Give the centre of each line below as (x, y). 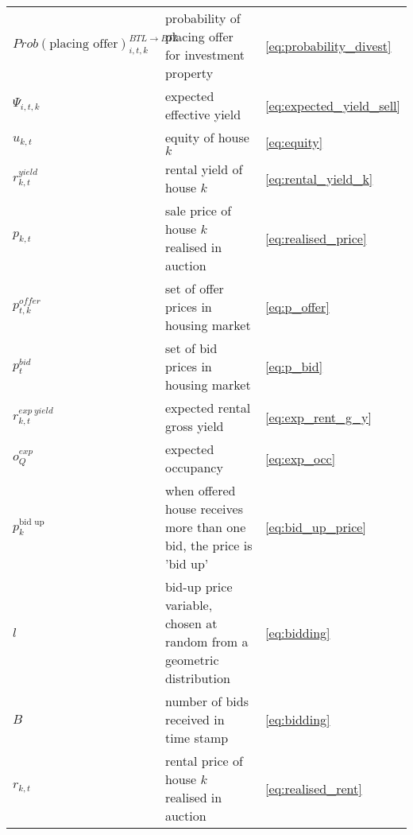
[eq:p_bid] (294, 366)
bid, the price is (208, 545)
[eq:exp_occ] (301, 458)
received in (195, 719)
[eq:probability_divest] (328, 45)
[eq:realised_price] (316, 238)
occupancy (194, 467)
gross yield (194, 426)
